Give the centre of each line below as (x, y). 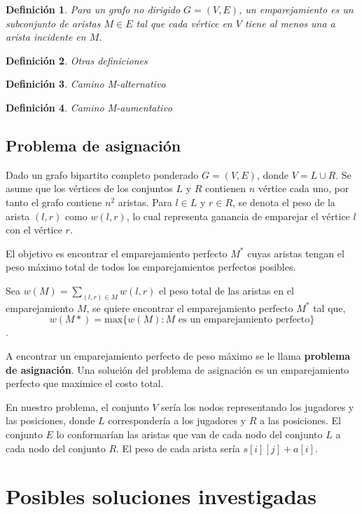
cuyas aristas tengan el (296, 253)
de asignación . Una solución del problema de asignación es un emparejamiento (177, 369)
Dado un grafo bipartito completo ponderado (102, 174)
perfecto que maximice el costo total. (85, 383)
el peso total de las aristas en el (227, 290)
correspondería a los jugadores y (177, 420)
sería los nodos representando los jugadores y (258, 406)
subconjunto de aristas (53, 23)
